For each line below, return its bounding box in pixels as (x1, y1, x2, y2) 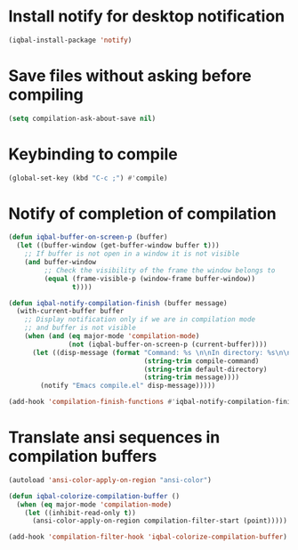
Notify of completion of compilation (8, 203, 277, 223)
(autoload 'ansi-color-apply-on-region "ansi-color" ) (8, 475, 213, 484)
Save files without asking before (8, 66, 252, 85)
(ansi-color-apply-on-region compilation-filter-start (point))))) (31, 516, 288, 526)
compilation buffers (8, 447, 157, 466)
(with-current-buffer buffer (16, 307, 125, 316)
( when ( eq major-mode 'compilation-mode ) (16, 500, 173, 509)
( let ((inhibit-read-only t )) (24, 508, 137, 517)
